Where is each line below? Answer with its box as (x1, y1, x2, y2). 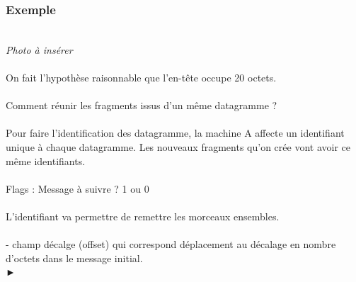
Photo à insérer (6, 42, 73, 57)
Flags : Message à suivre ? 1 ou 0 (6, 181, 149, 196)
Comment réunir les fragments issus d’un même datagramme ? (6, 98, 277, 113)
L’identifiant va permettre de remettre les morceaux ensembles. (6, 208, 280, 223)
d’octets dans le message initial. (6, 250, 143, 265)
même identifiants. (6, 153, 86, 168)
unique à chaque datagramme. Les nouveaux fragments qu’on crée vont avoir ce (6, 139, 350, 154)
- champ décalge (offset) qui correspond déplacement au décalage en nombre (6, 237, 336, 252)
